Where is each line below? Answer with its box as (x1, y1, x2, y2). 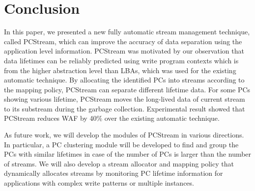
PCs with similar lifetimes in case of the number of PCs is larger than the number (4, 149, 252, 159)
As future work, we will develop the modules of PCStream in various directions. (4, 130, 244, 140)
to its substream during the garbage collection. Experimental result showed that (4, 103, 245, 113)
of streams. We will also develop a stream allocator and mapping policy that (4, 158, 234, 168)
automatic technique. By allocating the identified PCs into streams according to (4, 75, 245, 85)
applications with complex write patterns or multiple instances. (4, 178, 194, 188)
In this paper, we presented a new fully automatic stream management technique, (4, 27, 250, 37)
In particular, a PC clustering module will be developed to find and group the (4, 139, 239, 149)
